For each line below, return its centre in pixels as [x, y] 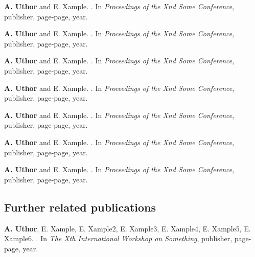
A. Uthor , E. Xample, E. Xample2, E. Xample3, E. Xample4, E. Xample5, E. [127, 228]
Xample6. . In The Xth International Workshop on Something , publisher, [118, 238]
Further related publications [80, 207]
